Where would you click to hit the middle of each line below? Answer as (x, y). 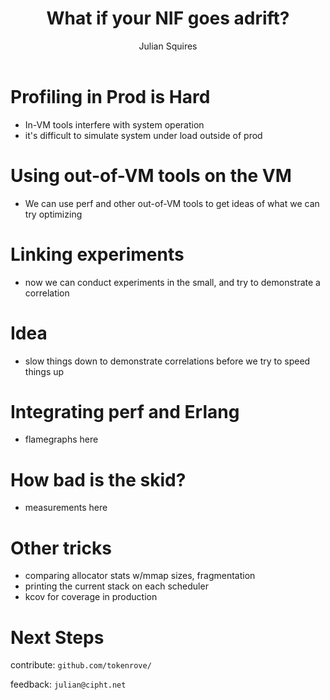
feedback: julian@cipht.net (68, 684)
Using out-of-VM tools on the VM (151, 175)
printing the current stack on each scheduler (116, 586)
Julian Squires (168, 46)
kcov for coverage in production (91, 597)
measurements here (66, 508)
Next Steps (57, 637)
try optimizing (53, 214)
